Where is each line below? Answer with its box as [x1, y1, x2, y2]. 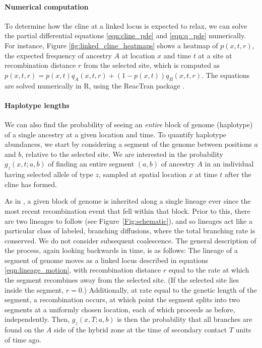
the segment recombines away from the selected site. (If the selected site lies [5, 275, 239, 285]
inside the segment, [5, 284, 64, 295]
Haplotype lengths [5, 100, 70, 110]
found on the [5, 324, 44, 335]
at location [121, 50, 155, 60]
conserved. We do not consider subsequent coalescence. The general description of [5, 235, 256, 245]
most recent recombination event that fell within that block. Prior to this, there [5, 205, 250, 216]
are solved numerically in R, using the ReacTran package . [5, 80, 185, 91]
